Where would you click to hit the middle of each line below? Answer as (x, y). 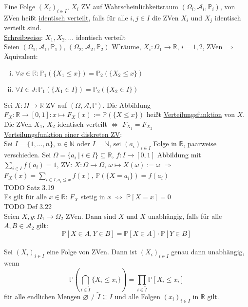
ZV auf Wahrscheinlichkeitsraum (130, 6)
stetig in (93, 197)
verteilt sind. (23, 28)
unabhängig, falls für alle (185, 216)
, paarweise (200, 144)
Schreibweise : (23, 37)
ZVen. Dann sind (91, 216)
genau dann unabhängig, (208, 252)
